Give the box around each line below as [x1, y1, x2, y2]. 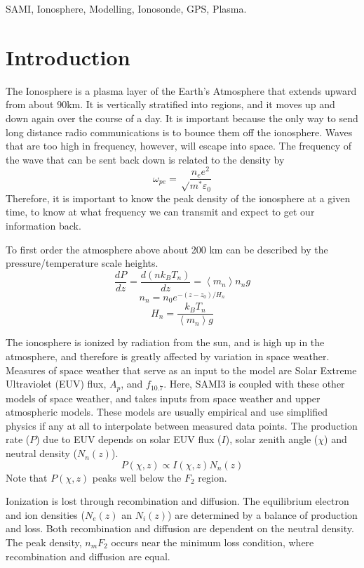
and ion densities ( [6, 507, 85, 522]
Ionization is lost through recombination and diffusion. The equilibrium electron [6, 494, 349, 508]
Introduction [6, 42, 130, 71]
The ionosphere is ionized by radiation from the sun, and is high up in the [6, 335, 325, 350]
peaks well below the [92, 470, 182, 484]
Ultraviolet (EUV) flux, [6, 376, 107, 391]
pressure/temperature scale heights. [6, 256, 159, 270]
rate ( [6, 432, 30, 447]
